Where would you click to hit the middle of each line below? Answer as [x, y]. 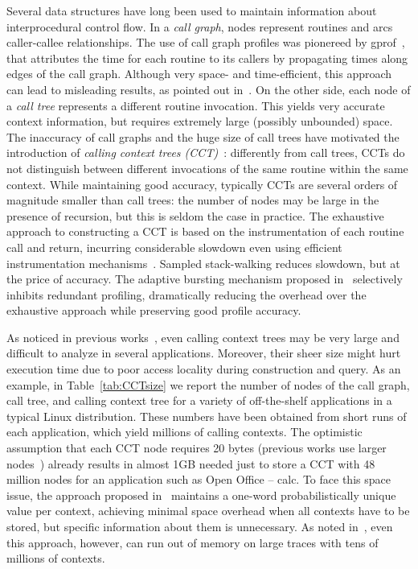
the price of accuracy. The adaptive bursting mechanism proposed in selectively [205, 279]
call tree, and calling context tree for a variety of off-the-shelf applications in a [199, 400]
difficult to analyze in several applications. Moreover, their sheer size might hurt [204, 353]
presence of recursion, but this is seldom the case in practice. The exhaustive [195, 215]
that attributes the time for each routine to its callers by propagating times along [207, 58]
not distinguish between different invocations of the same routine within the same [207, 168]
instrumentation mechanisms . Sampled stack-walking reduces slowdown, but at [203, 263]
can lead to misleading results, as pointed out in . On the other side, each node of [209, 89]
